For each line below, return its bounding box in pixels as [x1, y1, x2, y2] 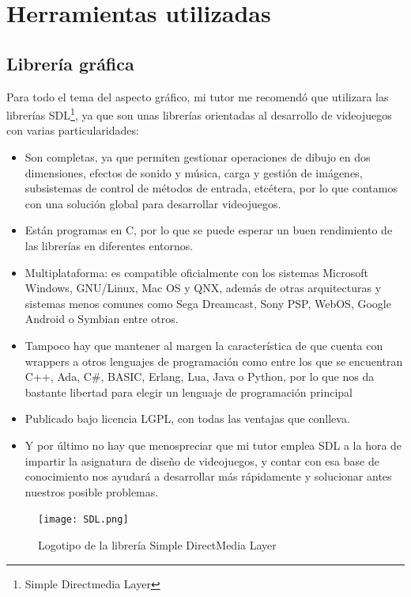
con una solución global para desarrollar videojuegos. [25, 195, 281, 211]
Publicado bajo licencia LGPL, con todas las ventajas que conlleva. [25, 410, 350, 427]
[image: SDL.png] [38, 514, 129, 526]
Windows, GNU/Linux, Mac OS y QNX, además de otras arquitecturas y [25, 279, 382, 296]
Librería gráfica [6, 51, 134, 75]
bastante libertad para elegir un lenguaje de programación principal [25, 383, 353, 400]
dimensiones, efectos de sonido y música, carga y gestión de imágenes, [25, 164, 363, 181]
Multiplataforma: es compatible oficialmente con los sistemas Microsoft [25, 264, 368, 280]
